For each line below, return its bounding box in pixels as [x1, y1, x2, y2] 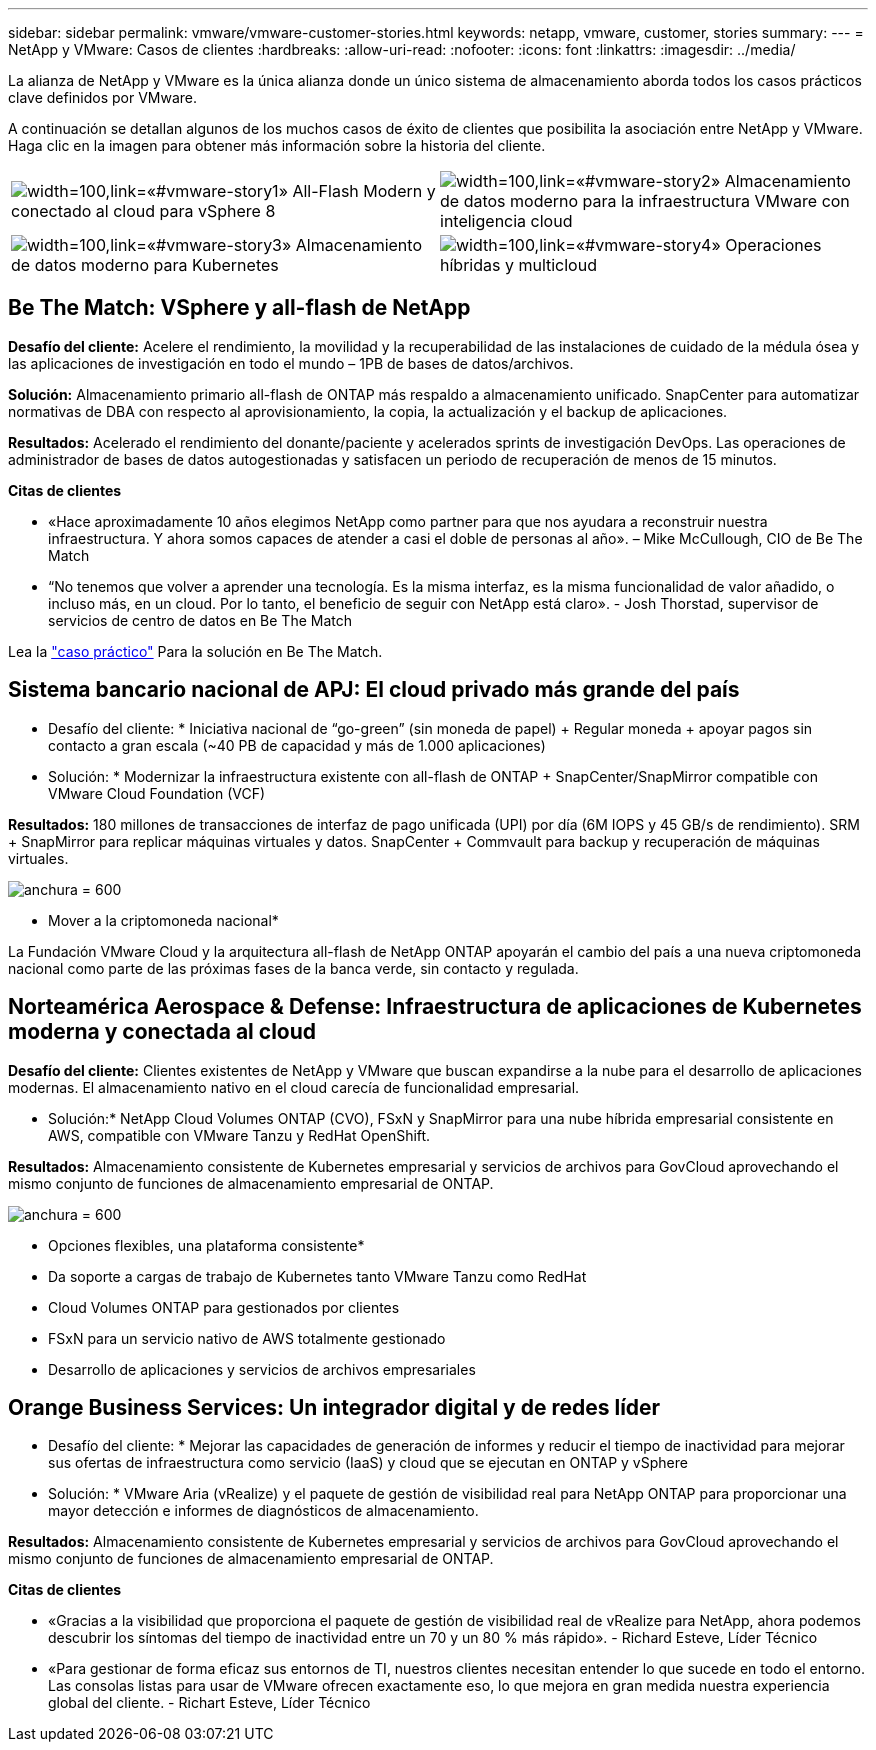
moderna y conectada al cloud [8, 1019, 317, 1045]
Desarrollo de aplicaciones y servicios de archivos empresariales [48, 1360, 476, 1378]
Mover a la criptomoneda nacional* [48, 911, 279, 929]
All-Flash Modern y [292, 181, 436, 201]
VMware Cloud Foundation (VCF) [48, 784, 266, 802]
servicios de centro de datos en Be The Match [48, 611, 353, 629]
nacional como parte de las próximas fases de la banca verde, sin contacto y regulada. [8, 959, 579, 977]
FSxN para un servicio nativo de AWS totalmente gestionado [48, 1329, 446, 1347]
